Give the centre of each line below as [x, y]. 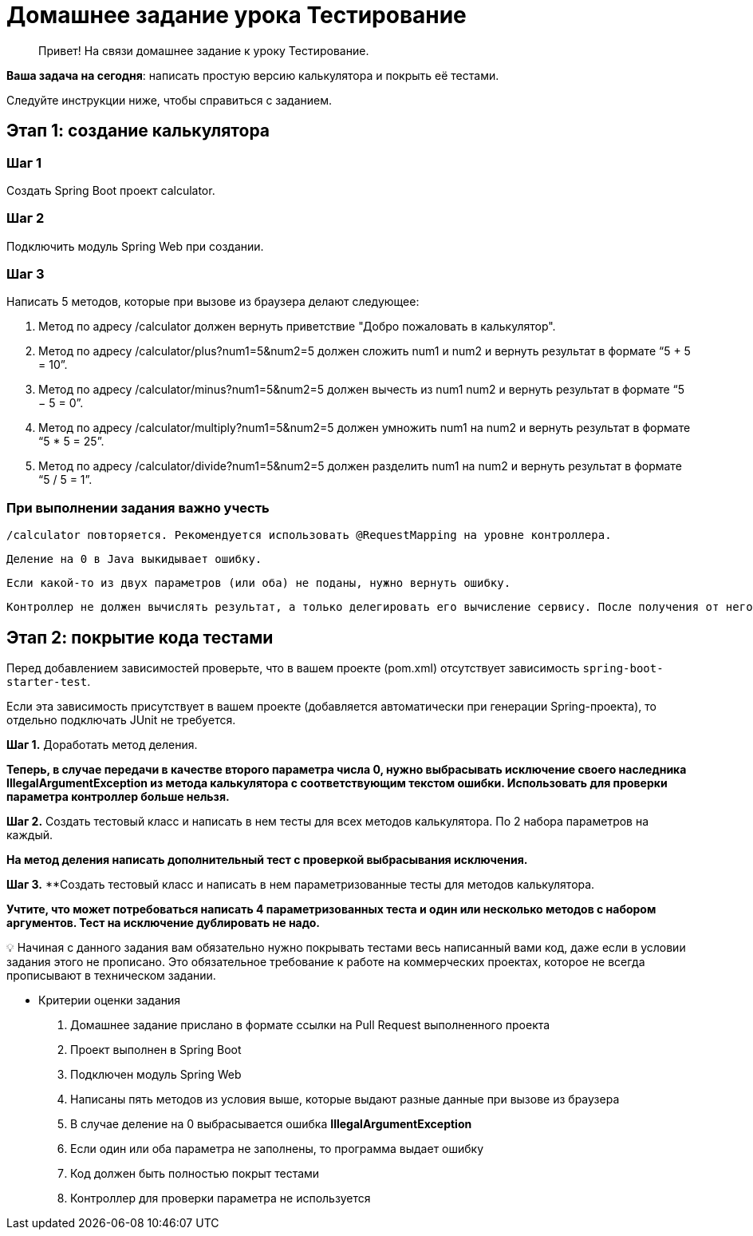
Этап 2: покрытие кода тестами [140, 637]
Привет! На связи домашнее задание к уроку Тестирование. [204, 50]
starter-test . [49, 682]
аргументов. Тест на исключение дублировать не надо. [163, 923]
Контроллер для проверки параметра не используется [221, 1198]
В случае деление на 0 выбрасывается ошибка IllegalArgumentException [271, 1124]
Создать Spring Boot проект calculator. [111, 190]
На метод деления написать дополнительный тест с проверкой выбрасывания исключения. [267, 860]
